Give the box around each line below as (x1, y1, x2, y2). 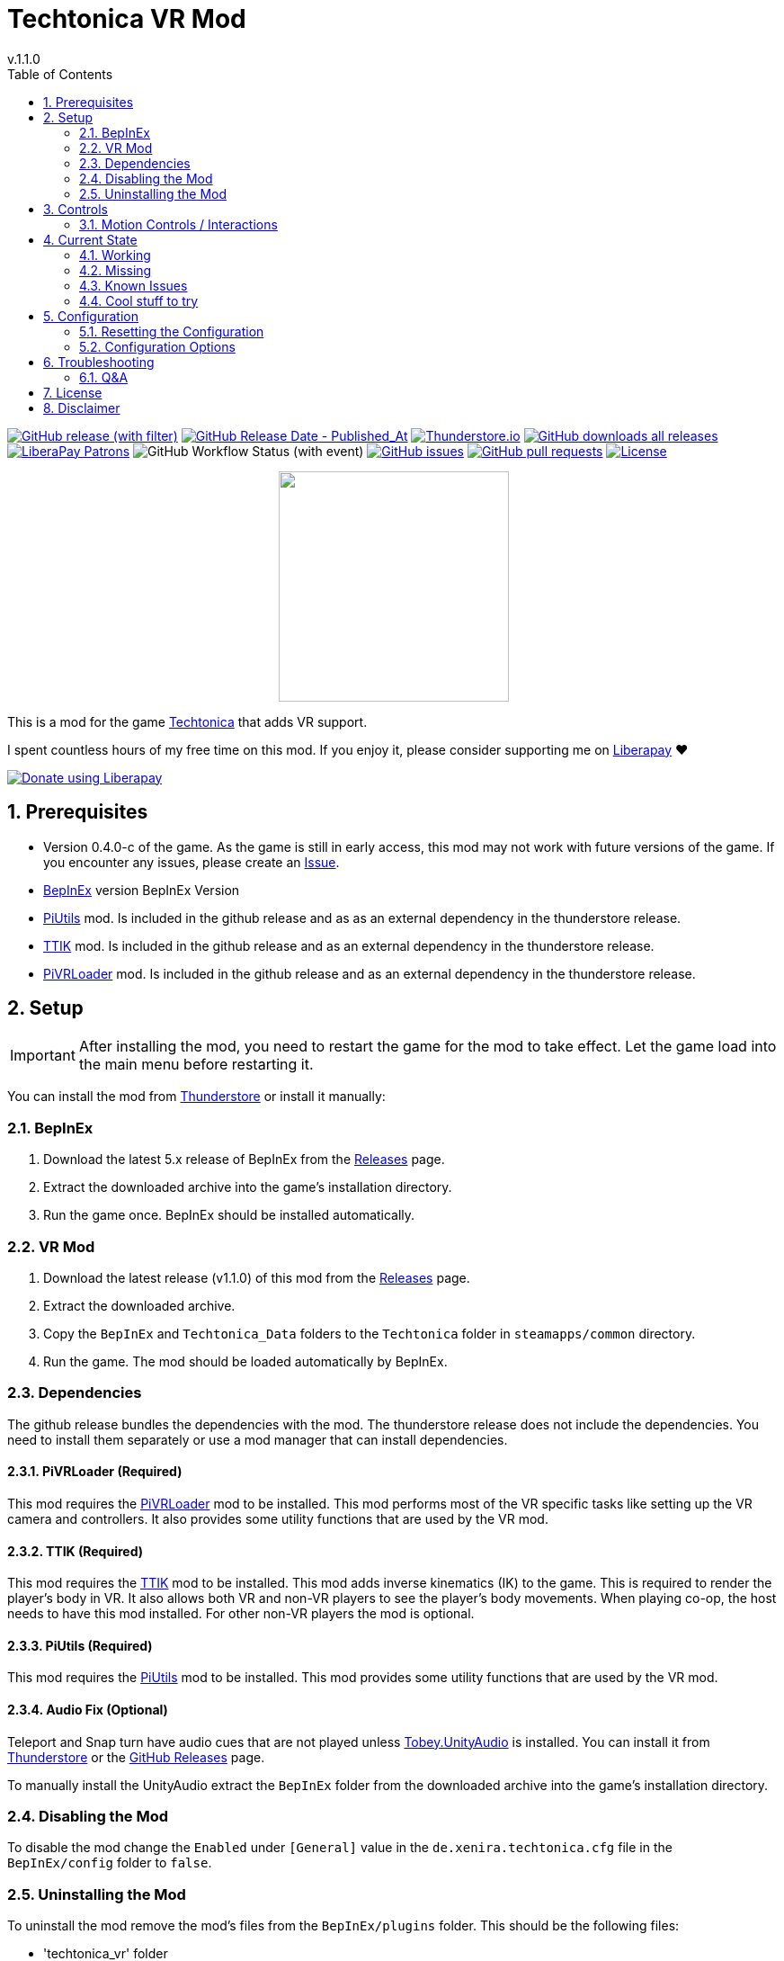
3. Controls (43, 201, 108, 217)
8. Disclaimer (43, 399, 120, 416)
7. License (43, 384, 102, 400)
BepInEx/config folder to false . (7, 1855, 212, 1871)
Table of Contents (7, 66, 113, 82)
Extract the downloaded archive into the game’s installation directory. (43, 1179, 452, 1195)
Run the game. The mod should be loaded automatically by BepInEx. (43, 1353, 448, 1369)
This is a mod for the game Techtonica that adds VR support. (7, 713, 368, 730)
